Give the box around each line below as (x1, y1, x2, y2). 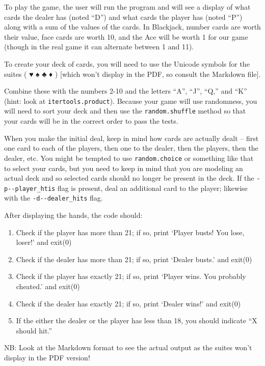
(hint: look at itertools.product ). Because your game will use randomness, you (4, 95, 257, 106)
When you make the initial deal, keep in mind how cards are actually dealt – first (4, 132, 259, 143)
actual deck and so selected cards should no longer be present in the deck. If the (4, 173, 254, 183)
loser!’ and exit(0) (16, 237, 72, 247)
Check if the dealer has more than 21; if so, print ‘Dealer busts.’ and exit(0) (16, 254, 252, 264)
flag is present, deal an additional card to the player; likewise (57, 182, 248, 193)
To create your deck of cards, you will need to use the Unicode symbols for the (4, 58, 250, 69)
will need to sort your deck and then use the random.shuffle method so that (4, 105, 246, 116)
